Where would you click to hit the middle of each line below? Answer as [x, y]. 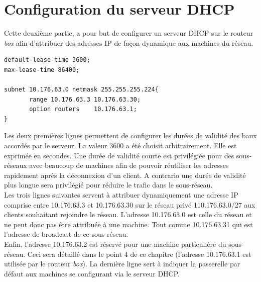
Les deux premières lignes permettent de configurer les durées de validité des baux [130, 135]
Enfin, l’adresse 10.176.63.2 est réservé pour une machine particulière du [115, 244]
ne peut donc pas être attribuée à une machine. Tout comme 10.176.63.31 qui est [128, 224]
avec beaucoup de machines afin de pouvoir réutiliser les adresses [129, 165]
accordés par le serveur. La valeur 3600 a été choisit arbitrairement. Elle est [120, 146]
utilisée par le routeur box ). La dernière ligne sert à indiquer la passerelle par [122, 264]
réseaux [16, 165]
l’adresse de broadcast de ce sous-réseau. [66, 234]
